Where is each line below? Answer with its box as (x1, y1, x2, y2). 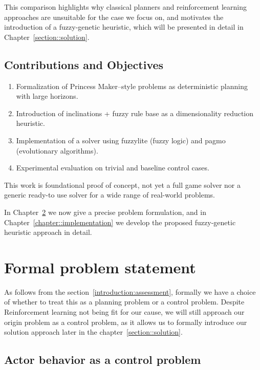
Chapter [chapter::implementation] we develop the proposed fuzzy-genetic (4, 216, 236, 227)
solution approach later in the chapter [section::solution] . (4, 327, 183, 337)
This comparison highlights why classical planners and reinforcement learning (4, 2, 247, 12)
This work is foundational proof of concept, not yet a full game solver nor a (4, 179, 241, 190)
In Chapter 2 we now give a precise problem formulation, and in (4, 206, 206, 217)
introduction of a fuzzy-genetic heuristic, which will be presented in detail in (4, 21, 244, 32)
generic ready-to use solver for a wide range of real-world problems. (4, 189, 215, 200)
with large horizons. (16, 91, 78, 101)
